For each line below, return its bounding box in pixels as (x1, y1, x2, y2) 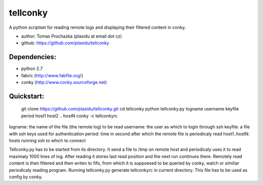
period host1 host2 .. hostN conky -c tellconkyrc (21, 113, 118, 119)
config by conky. (9, 174, 43, 180)
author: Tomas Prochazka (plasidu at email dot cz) (21, 33, 122, 39)
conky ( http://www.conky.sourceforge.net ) (21, 80, 107, 85)
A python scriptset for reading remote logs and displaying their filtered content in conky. (9, 24, 186, 30)
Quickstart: (9, 92, 45, 100)
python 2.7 (21, 66, 43, 72)
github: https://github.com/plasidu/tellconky (21, 40, 110, 46)
